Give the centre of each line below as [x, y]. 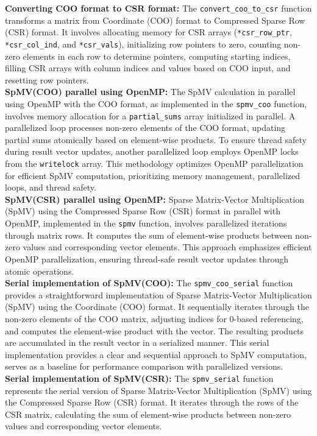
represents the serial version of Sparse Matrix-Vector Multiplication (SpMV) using [158, 390]
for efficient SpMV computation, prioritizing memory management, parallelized [152, 175]
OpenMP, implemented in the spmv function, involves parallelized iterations [146, 223]
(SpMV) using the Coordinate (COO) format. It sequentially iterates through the [157, 307]
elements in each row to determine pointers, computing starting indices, [157, 56]
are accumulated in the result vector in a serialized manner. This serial [137, 343]
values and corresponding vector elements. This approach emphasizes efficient [167, 247]
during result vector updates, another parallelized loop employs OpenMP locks [152, 151]
